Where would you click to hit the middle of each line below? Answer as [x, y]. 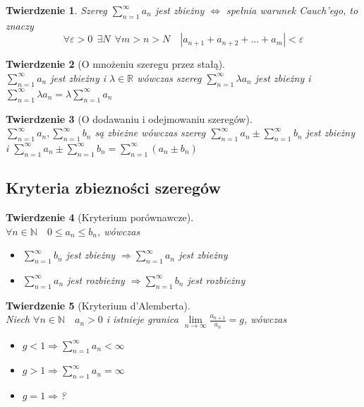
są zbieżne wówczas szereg [150, 132]
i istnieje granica [142, 319]
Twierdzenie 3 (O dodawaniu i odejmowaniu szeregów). [129, 118]
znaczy [20, 25]
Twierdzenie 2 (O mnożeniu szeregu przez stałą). [116, 64]
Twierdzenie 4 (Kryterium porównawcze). [100, 217]
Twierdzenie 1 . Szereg [56, 10]
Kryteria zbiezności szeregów [113, 188]
